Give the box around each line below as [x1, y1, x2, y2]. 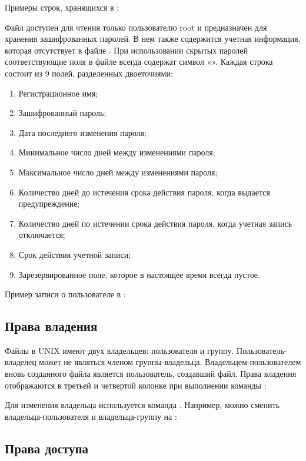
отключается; [18, 228, 65, 241]
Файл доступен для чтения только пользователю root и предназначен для [5, 21, 267, 33]
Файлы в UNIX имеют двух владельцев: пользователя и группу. [5, 344, 234, 356]
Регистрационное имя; [18, 87, 98, 99]
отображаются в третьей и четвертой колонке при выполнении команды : [5, 379, 267, 391]
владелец [5, 356, 36, 368]
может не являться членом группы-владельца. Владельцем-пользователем [39, 356, 301, 368]
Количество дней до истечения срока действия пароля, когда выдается [18, 185, 270, 198]
